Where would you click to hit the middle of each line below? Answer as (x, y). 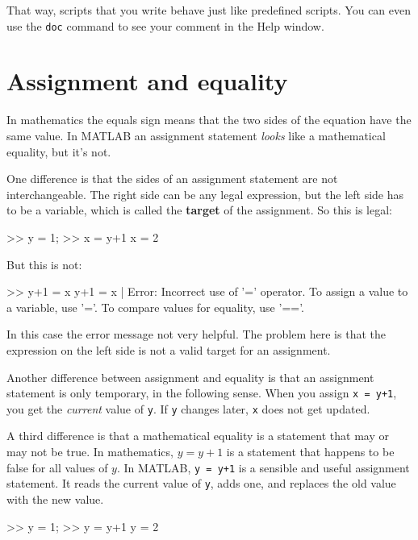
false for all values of (57, 467)
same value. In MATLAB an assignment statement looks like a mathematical (196, 135)
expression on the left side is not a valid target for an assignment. (169, 349)
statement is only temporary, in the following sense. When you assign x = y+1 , (202, 393)
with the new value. (55, 498)
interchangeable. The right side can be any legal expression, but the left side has (205, 194)
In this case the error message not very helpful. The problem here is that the (196, 334)
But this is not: (44, 264)
